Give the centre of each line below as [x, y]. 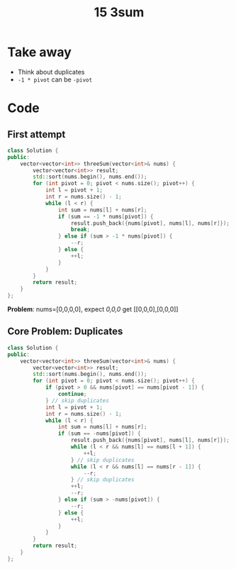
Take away [40, 52]
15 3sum [119, 12]
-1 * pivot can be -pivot [55, 79]
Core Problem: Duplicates [65, 332]
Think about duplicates [51, 72]
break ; [80, 230]
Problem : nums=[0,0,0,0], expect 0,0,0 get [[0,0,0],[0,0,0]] [93, 309]
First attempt [36, 134]
